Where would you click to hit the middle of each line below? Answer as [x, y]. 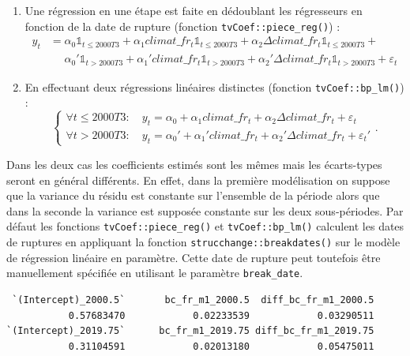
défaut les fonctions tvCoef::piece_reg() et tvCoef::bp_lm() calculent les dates [205, 226]
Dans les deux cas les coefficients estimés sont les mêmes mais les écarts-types [194, 164]
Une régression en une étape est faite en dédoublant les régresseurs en [194, 10]
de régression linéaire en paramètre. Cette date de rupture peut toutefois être [194, 257]
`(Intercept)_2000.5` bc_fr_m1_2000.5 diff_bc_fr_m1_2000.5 [193, 300]
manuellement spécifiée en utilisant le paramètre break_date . [155, 273]
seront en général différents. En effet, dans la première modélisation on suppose [198, 180]
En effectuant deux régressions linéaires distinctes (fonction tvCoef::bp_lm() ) [214, 86]
